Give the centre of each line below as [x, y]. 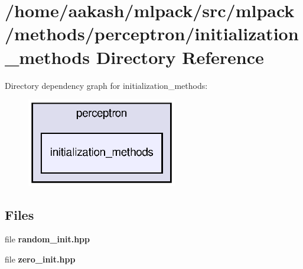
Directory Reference [180, 57]
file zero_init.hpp [40, 259]
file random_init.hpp [47, 239]
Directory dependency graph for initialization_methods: [106, 85]
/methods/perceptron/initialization [152, 33]
